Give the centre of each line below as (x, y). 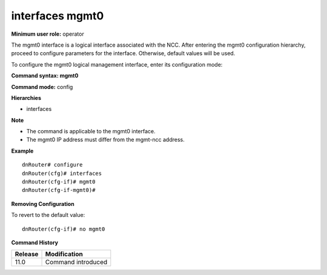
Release (27, 254)
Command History (35, 242)
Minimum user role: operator (48, 34)
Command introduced (76, 262)
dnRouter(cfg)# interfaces (62, 173)
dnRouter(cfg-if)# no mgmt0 (64, 229)
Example (22, 151)
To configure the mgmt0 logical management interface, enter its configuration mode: (117, 64)
